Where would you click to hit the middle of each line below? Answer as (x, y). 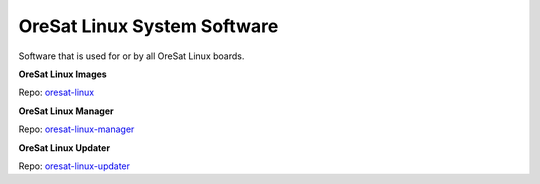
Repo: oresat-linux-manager (76, 129)
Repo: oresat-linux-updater (74, 166)
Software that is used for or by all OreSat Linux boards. (131, 56)
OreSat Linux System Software (148, 26)
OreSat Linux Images (62, 74)
